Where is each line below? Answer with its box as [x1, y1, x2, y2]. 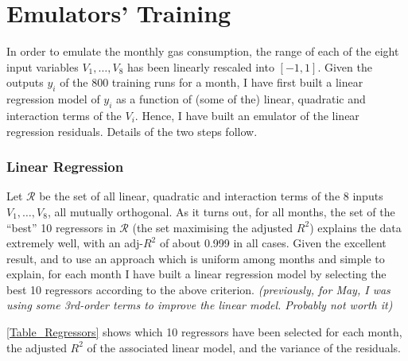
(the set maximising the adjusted [132, 219, 293, 235]
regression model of [6, 91, 100, 107]
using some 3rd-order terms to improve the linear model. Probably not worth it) [6, 297, 393, 313]
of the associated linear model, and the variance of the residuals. [87, 339, 401, 355]
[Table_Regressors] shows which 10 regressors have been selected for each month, [6, 324, 402, 340]
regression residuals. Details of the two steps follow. [6, 122, 258, 139]
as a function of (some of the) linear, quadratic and [116, 91, 366, 107]
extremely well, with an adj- [6, 235, 143, 251]
